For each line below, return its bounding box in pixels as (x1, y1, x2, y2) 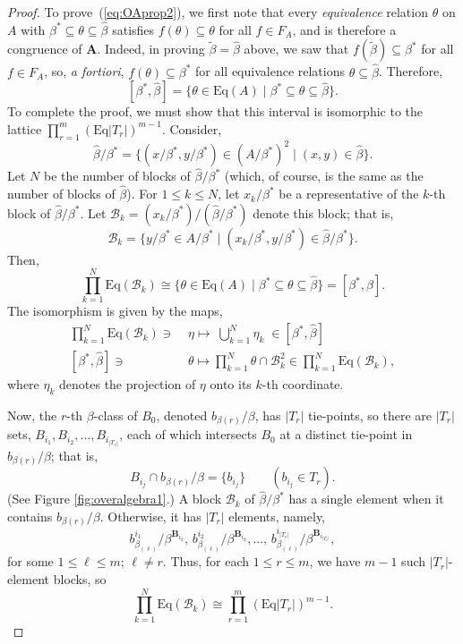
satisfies (112, 20, 155, 38)
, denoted (156, 405, 208, 424)
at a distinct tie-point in (279, 425, 413, 444)
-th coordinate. (262, 375, 344, 394)
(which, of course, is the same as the (224, 166, 424, 185)
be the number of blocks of (43, 166, 191, 185)
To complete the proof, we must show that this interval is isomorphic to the (7, 102, 424, 121)
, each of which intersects (119, 425, 257, 444)
